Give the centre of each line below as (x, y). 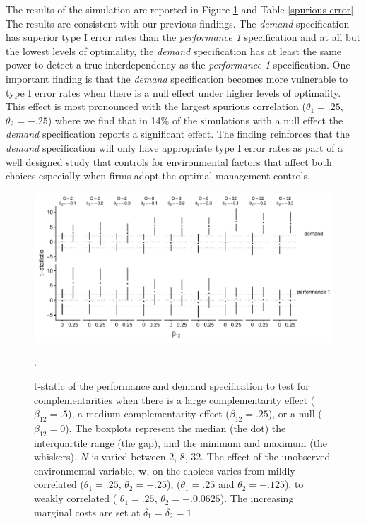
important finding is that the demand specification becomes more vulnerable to (177, 78)
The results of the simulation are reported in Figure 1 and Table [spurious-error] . (181, 9)
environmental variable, (85, 470)
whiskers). (55, 457)
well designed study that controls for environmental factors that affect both (169, 161)
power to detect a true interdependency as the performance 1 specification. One (178, 65)
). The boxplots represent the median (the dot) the (176, 428)
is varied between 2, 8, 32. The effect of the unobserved (211, 457)
